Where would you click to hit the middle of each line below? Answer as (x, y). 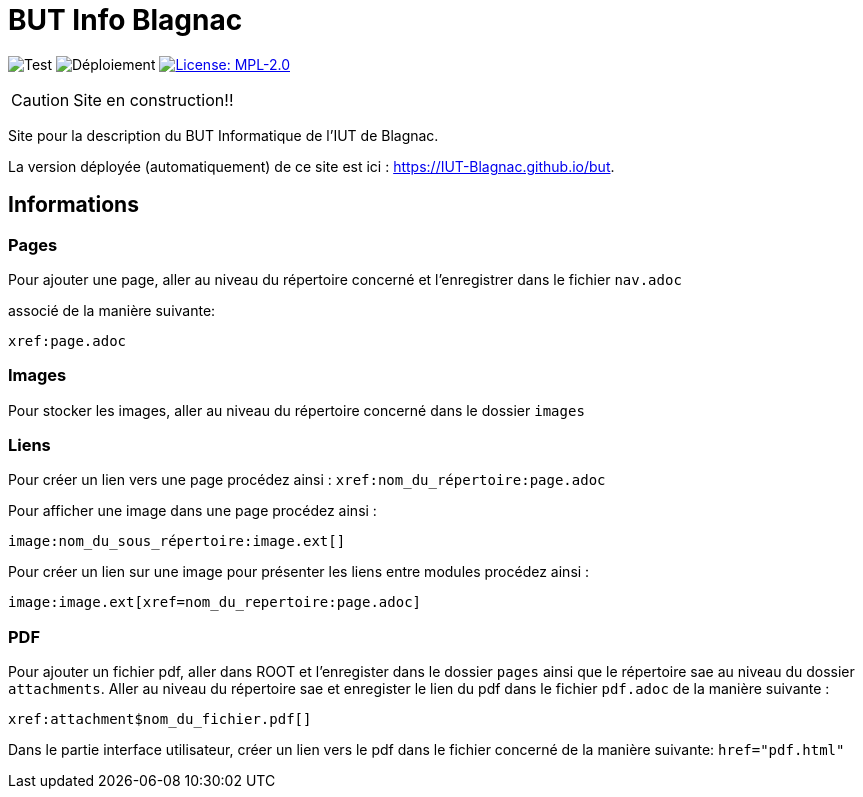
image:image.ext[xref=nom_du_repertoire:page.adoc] (215, 602)
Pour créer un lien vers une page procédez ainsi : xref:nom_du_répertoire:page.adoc (307, 480)
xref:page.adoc (67, 340)
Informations (73, 205)
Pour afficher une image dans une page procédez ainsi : (192, 511)
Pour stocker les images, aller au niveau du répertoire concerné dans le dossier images (296, 410)
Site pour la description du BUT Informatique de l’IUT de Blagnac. (223, 135)
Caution (40, 99)
